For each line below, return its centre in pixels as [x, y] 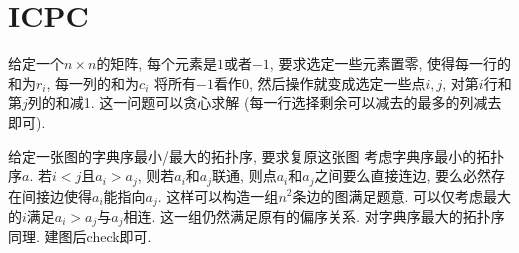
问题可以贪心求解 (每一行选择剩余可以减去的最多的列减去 [314, 102]
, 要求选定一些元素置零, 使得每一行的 [390, 63]
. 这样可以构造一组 [218, 195]
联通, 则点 [244, 175]
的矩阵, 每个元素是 [156, 63]
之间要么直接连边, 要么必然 [403, 175]
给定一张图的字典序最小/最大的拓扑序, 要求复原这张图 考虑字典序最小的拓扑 [256, 155]
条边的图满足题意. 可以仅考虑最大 [402, 195]
